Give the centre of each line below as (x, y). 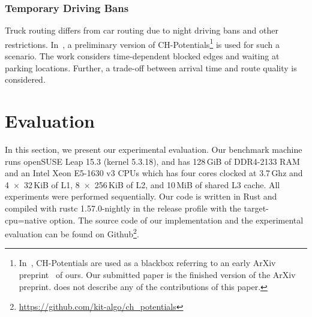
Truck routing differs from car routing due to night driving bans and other (142, 30)
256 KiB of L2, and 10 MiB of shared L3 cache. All (187, 184)
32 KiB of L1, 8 (52, 184)
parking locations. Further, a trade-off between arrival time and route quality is (151, 67)
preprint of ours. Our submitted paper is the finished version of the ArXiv (157, 274)
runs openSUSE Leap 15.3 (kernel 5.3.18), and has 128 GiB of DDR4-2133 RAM (152, 161)
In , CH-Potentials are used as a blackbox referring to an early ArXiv (147, 263)
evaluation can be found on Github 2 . (72, 233)
